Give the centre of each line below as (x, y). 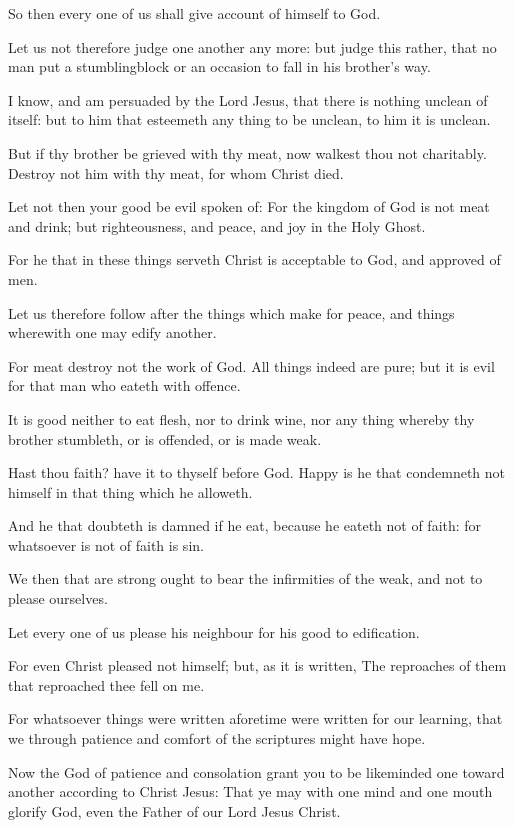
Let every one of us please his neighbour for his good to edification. (214, 631)
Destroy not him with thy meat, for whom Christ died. (176, 172)
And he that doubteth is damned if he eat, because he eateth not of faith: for (245, 525)
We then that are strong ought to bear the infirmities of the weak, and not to (245, 578)
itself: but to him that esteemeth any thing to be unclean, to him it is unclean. (249, 119)
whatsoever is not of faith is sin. (106, 544)
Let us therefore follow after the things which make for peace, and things (231, 312)
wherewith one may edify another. (112, 332)
